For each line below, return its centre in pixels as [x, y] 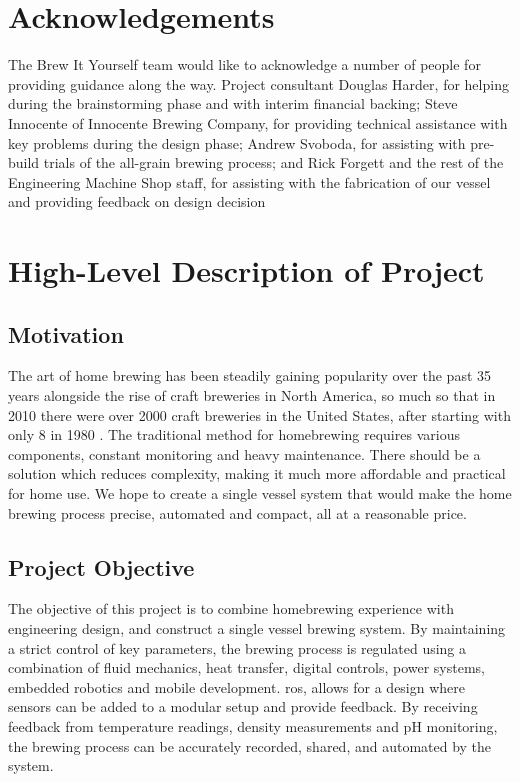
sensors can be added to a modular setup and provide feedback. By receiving [243, 706]
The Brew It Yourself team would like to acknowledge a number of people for [244, 64]
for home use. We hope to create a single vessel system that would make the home [260, 493]
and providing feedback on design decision [137, 201]
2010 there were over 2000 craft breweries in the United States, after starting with [259, 414]
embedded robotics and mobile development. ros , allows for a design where [237, 686]
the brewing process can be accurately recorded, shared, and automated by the [250, 745]
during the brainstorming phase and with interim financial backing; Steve [233, 103]
